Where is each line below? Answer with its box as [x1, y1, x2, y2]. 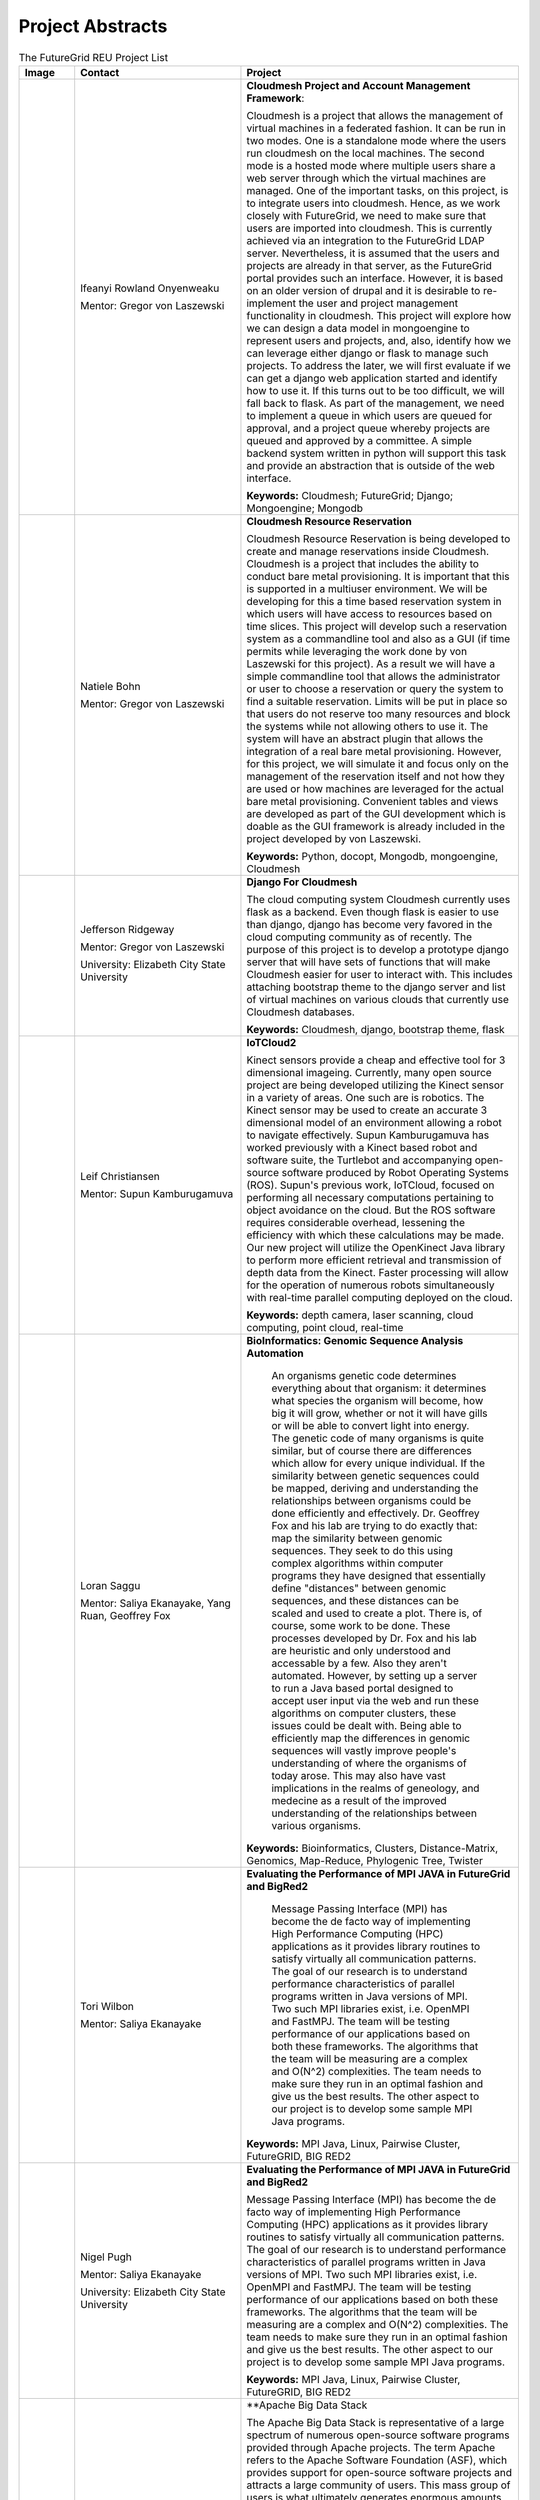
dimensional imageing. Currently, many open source [246, 1065, 492, 1079]
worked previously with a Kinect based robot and [246, 1140, 478, 1154]
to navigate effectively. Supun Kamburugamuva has [246, 1128, 490, 1142]
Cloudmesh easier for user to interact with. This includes [246, 967, 514, 981]
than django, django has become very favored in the [246, 917, 493, 931]
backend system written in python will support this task [246, 446, 507, 460]
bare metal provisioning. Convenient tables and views [246, 794, 499, 808]
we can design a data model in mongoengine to [246, 321, 470, 335]
